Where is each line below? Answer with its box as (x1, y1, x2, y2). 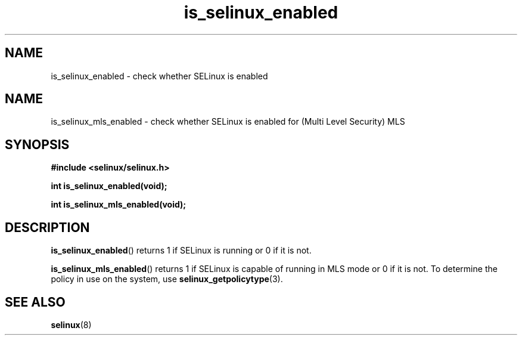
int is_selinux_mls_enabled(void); (51, 199, 187, 210)
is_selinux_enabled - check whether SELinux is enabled (51, 70, 268, 81)
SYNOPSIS (5, 137, 70, 152)
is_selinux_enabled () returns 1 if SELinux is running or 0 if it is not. (51, 245, 312, 256)
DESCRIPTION (5, 220, 90, 235)
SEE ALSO (5, 294, 66, 310)
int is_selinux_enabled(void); (51, 181, 167, 191)
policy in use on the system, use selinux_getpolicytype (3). (51, 274, 283, 285)
